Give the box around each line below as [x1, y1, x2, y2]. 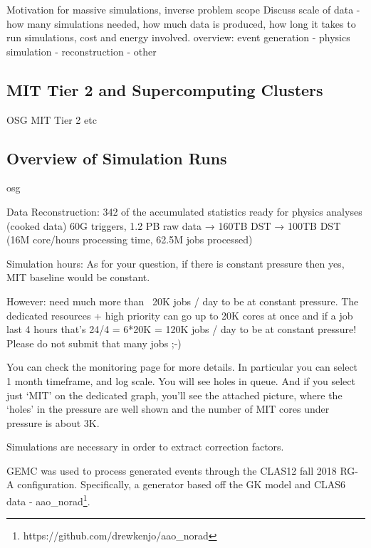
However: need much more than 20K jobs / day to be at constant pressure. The [6, 293, 359, 308]
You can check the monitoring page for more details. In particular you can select [6, 359, 358, 374]
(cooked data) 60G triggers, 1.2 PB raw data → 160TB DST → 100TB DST [6, 218, 341, 233]
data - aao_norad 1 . [6, 492, 90, 508]
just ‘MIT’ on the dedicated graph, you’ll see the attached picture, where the [6, 387, 343, 402]
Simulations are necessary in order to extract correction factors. [6, 439, 284, 454]
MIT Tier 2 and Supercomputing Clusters [6, 78, 323, 100]
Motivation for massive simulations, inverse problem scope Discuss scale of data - [6, 2, 360, 16]
